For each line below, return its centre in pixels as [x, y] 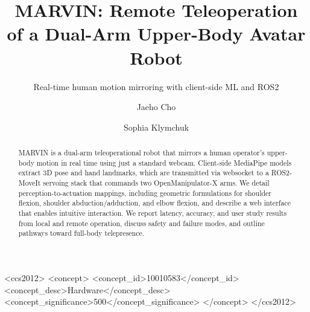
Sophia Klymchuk [156, 127]
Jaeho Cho [156, 107]
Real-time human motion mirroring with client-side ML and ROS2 [156, 86]
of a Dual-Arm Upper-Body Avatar [156, 34]
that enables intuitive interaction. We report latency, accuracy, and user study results [153, 213]
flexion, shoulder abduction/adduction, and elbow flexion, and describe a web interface [154, 203]
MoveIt [30, 183]
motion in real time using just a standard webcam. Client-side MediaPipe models [164, 162]
